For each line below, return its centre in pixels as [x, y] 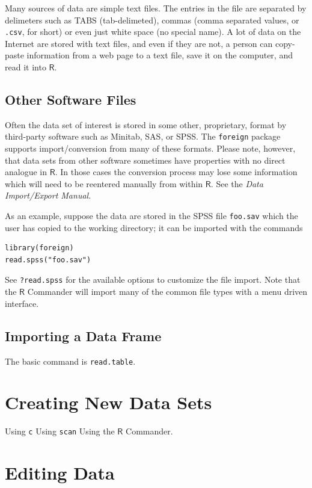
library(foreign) [39, 248]
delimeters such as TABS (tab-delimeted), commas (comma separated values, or [152, 20]
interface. [22, 303]
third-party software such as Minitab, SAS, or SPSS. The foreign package [143, 136]
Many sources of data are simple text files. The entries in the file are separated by [156, 8]
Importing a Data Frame [83, 335]
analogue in [26, 172]
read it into [26, 67]
